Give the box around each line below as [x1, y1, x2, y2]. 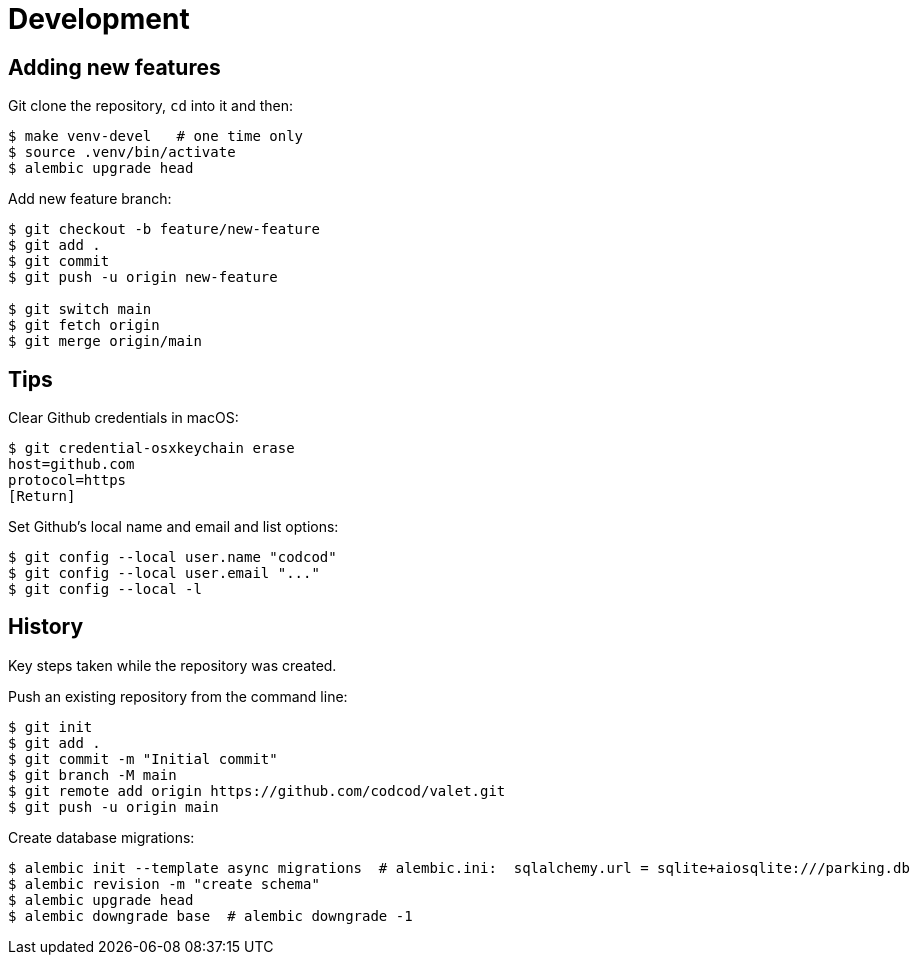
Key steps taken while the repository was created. [8, 656, 337, 674]
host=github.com [8, 456, 135, 473]
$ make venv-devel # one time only [8, 128, 304, 145]
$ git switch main [8, 301, 152, 318]
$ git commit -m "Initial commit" [8, 750, 278, 767]
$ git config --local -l [8, 581, 202, 598]
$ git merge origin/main [8, 333, 202, 350]
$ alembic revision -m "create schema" [8, 875, 320, 892]
